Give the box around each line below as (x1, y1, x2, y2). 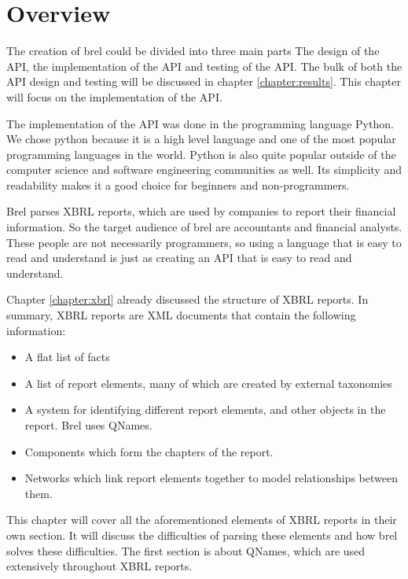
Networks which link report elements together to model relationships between (24, 470, 398, 486)
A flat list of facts (24, 349, 110, 365)
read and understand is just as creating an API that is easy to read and (6, 249, 352, 266)
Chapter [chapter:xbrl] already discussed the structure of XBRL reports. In (6, 291, 369, 308)
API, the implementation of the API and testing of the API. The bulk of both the (6, 57, 402, 74)
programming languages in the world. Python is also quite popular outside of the (6, 146, 396, 162)
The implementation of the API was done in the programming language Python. (6, 115, 394, 131)
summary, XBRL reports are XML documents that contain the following (6, 307, 356, 323)
